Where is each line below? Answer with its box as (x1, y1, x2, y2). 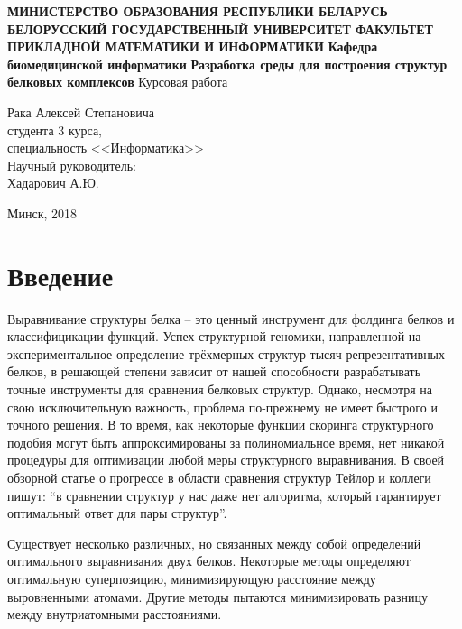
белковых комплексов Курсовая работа (7, 72, 228, 91)
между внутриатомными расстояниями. (7, 605, 222, 624)
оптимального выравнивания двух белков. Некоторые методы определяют (7, 551, 411, 570)
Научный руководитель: (7, 155, 136, 174)
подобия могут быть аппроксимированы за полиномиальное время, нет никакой (7, 432, 445, 451)
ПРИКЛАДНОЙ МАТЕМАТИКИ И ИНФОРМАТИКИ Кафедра (7, 37, 378, 56)
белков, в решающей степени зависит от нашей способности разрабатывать (7, 362, 421, 381)
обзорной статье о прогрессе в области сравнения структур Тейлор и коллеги (7, 468, 431, 486)
